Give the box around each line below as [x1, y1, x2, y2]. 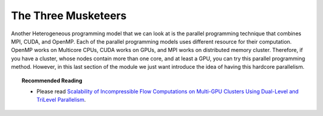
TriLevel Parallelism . [36, 96, 86, 103]
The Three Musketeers [11, 9, 127, 22]
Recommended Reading [22, 77, 83, 84]
